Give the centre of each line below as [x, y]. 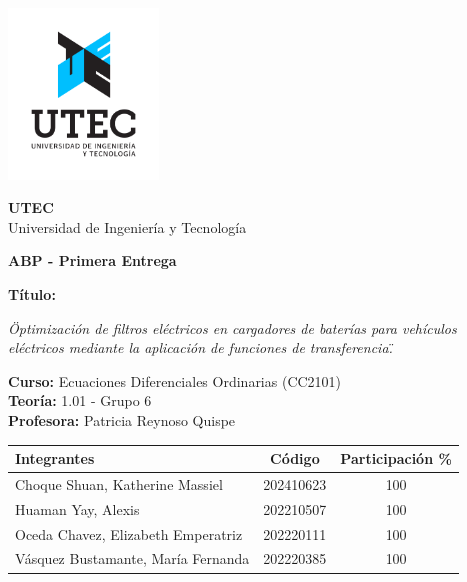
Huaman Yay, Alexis [77, 508]
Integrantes [55, 458]
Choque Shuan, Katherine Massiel [119, 483]
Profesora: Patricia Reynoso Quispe [122, 419]
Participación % [396, 458]
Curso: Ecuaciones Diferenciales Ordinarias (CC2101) [175, 380]
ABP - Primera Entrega [92, 260]
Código [295, 458]
